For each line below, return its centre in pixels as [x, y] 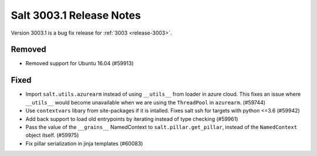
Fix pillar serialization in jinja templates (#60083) [84, 143]
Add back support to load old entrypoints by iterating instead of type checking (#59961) [132, 119]
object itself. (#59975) [52, 135]
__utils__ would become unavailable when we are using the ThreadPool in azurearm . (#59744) [146, 102]
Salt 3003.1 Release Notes [76, 15]
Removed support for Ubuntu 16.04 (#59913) [80, 63]
